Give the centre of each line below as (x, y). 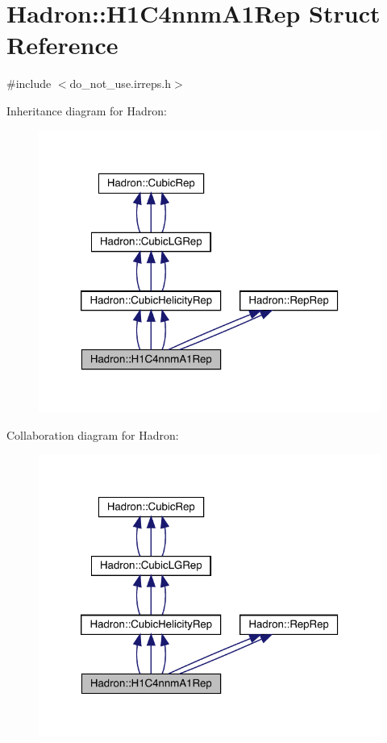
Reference (62, 45)
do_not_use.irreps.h (121, 83)
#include (29, 83)
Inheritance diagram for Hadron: (87, 110)
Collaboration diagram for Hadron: (93, 434)
